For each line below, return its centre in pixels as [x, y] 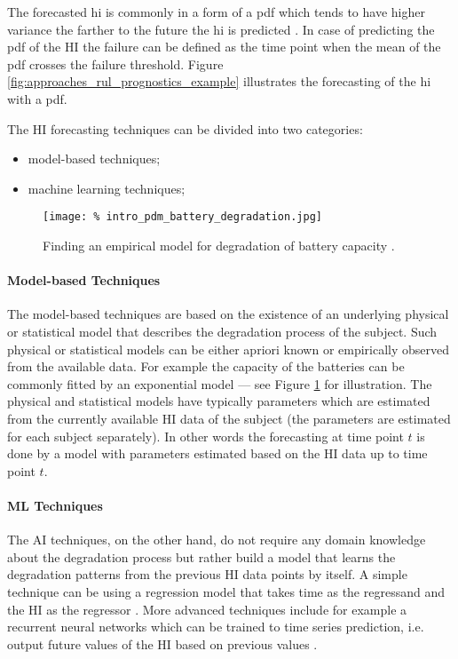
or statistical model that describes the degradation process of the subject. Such [222, 331]
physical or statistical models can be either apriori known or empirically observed [229, 349]
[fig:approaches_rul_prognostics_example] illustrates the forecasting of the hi [219, 81]
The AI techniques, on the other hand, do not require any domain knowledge [217, 540]
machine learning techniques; [107, 188]
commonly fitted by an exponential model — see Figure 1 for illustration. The [220, 383]
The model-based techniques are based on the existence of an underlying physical [228, 314]
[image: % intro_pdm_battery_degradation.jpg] [182, 217]
